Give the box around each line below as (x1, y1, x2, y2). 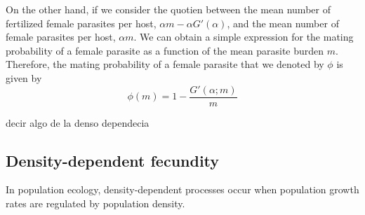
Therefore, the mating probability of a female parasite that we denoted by (6, 57, 324, 71)
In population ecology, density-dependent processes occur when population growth (6, 182, 359, 197)
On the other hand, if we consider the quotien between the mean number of (6, 2, 331, 16)
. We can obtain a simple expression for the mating (133, 29, 354, 44)
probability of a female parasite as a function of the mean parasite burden (6, 43, 324, 57)
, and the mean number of (227, 15, 339, 30)
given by (6, 70, 42, 85)
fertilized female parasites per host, (6, 15, 157, 30)
